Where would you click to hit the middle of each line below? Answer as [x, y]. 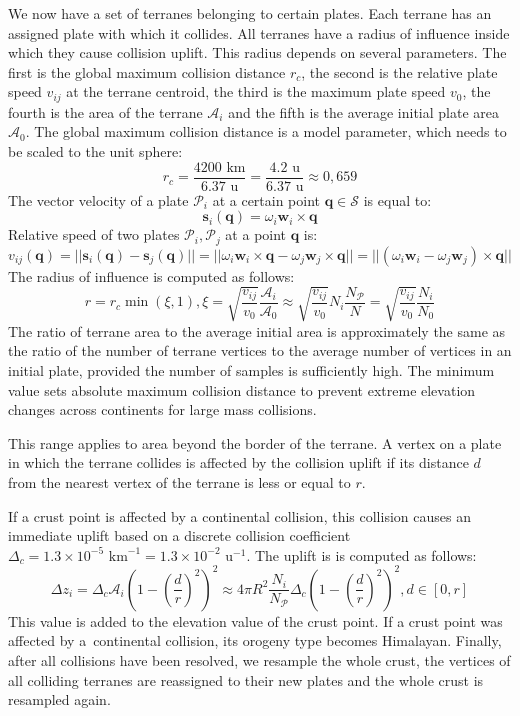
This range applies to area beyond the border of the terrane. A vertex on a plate [255, 442]
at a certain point [266, 199]
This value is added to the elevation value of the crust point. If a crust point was [255, 620]
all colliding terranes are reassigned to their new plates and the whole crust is [246, 679]
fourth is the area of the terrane [105, 111]
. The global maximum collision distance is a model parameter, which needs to [266, 131]
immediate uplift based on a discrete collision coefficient [179, 535]
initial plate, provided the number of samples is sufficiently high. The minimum [251, 370]
